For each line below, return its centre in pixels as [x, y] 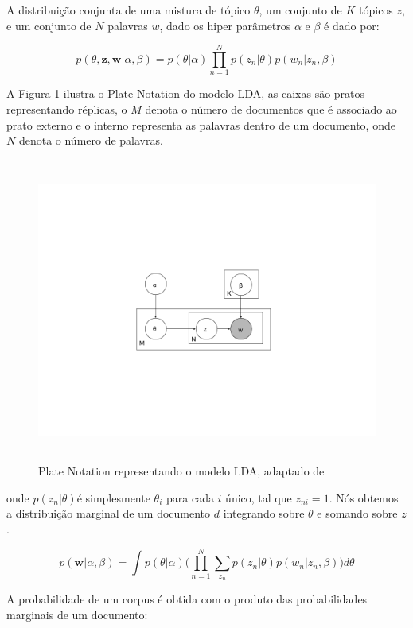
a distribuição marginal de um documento [109, 513]
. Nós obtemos [364, 497]
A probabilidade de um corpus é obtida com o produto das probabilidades [187, 599]
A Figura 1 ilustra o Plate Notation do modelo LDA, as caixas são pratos [186, 93]
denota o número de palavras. [91, 140]
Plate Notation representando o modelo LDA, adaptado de [181, 471]
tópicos [376, 10]
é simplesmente [113, 497]
